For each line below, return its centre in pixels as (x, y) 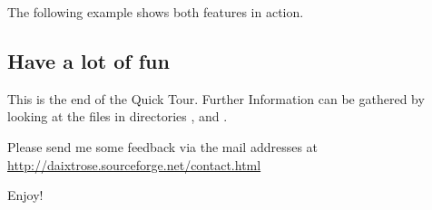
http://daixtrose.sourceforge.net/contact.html (134, 164)
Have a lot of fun (88, 60)
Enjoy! (25, 195)
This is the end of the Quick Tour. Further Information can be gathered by (216, 98)
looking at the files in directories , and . (118, 116)
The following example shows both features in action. (156, 12)
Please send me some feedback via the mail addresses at (163, 146)
